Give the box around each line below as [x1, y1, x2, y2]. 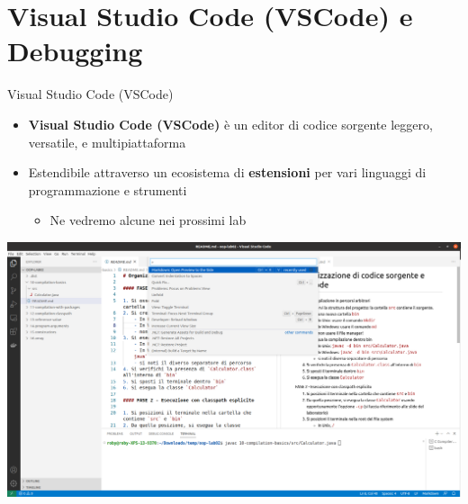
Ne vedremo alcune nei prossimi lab [49, 211, 247, 229]
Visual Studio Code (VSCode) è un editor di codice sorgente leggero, [28, 114, 433, 133]
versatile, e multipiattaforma [28, 132, 186, 151]
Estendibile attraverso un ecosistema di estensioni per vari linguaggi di [28, 163, 427, 182]
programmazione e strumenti [28, 180, 187, 199]
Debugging [7, 32, 143, 69]
